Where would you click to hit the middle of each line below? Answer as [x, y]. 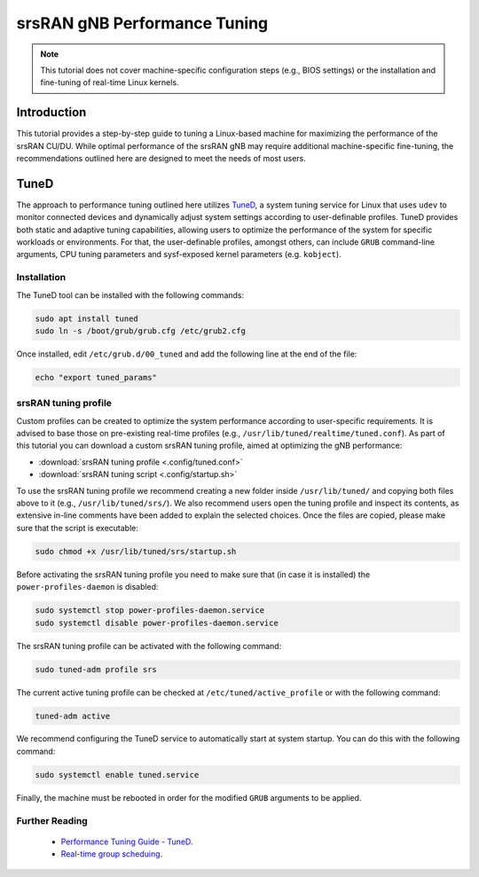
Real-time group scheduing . [112, 854]
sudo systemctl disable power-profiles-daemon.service [157, 623]
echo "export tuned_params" [96, 377]
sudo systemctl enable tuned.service [117, 775]
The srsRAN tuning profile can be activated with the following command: [149, 646]
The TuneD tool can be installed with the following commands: [130, 295]
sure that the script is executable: [78, 528]
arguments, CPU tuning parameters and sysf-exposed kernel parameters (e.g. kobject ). [179, 254]
